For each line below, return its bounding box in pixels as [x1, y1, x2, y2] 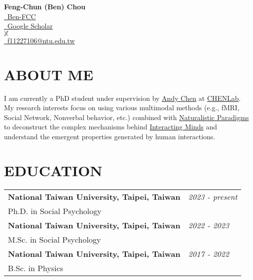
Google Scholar [7, 21, 53, 31]
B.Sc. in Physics [8, 262, 64, 274]
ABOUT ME [4, 64, 94, 84]
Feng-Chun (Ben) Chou [4, 1, 86, 11]
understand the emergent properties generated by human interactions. [4, 131, 216, 141]
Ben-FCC [7, 11, 36, 21]
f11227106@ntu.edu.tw [7, 35, 75, 45]
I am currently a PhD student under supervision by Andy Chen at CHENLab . [4, 93, 241, 103]
